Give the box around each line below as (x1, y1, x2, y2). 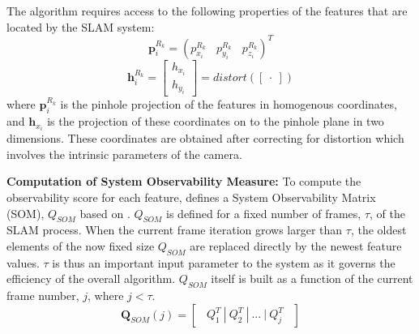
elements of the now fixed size (6, 237, 155, 254)
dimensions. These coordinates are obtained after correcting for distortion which (6, 130, 404, 147)
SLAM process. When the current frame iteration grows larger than (6, 221, 343, 238)
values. (6, 254, 40, 271)
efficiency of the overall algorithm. (6, 270, 176, 287)
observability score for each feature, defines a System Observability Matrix (6, 188, 376, 205)
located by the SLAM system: (6, 18, 155, 35)
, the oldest (350, 221, 407, 238)
